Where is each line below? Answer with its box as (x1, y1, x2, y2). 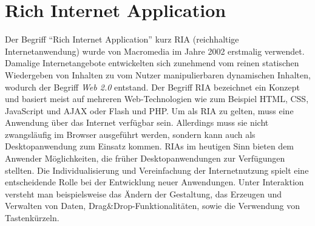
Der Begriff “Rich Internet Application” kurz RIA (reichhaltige (5, 33, 239, 46)
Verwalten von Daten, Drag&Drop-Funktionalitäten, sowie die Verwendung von (5, 199, 300, 212)
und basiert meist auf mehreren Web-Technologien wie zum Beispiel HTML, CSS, (5, 92, 309, 105)
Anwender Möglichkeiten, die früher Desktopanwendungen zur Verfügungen (5, 152, 285, 165)
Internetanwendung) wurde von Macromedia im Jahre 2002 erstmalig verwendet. (5, 44, 305, 57)
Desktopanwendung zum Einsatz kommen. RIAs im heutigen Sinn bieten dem (5, 140, 294, 152)
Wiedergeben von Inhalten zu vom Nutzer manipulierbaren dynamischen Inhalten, (5, 68, 311, 81)
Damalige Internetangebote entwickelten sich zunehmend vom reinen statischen (5, 56, 299, 69)
